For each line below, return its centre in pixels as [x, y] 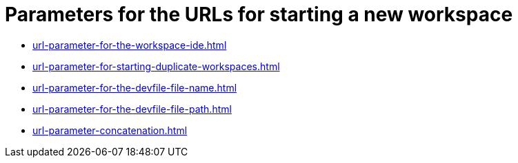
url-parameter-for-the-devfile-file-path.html [132, 109]
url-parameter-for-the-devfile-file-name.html [135, 87]
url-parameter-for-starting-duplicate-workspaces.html [156, 66]
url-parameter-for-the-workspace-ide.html [130, 45]
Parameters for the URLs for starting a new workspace [259, 14]
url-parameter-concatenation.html [110, 130]
